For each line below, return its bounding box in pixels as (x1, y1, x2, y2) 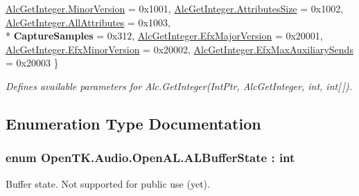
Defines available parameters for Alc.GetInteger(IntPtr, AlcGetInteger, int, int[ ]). (6, 78, 353, 93)
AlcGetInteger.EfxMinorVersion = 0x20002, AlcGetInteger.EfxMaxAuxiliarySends (6, 42, 353, 56)
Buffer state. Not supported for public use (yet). (6, 176, 210, 190)
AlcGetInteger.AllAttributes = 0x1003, (6, 15, 170, 29)
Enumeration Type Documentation (6, 112, 261, 134)
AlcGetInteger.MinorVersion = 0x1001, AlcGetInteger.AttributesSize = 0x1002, (6, 1, 344, 15)
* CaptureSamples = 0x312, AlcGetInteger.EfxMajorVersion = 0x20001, (6, 28, 323, 43)
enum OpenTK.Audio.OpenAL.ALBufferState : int (6, 149, 295, 166)
